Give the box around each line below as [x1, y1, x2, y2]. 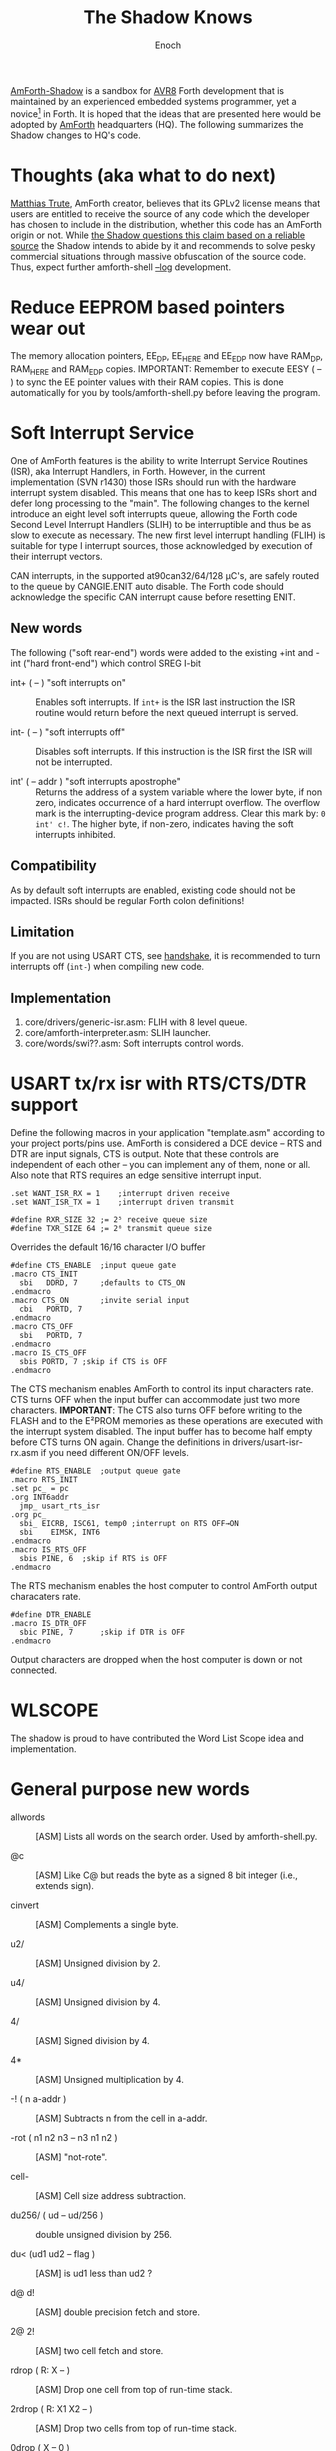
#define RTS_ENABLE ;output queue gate [10, 1466, 182, 1476]
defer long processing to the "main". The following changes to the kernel [10, 497, 310, 509]
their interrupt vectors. [10, 551, 103, 562]
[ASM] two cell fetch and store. [35, 2345, 164, 2357]
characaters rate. [10, 1591, 82, 1603]
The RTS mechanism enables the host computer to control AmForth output [10, 1580, 318, 1592]
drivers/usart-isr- [232, 1436, 303, 1448]
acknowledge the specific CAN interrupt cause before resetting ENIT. [10, 591, 296, 603]
